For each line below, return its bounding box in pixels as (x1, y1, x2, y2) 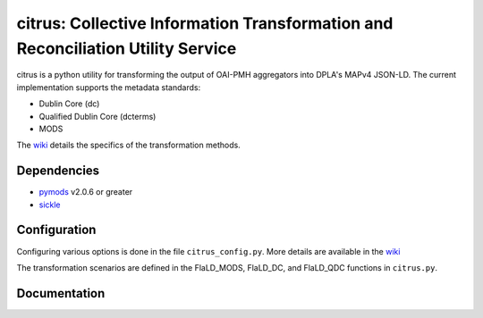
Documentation (16, 286, 106, 301)
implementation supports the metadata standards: (16, 81, 201, 93)
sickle (38, 199, 62, 210)
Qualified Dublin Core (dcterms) (38, 111, 157, 121)
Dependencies (16, 163, 100, 179)
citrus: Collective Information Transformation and (16, 13, 394, 33)
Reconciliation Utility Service (16, 38, 237, 58)
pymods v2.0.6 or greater (38, 187, 133, 197)
